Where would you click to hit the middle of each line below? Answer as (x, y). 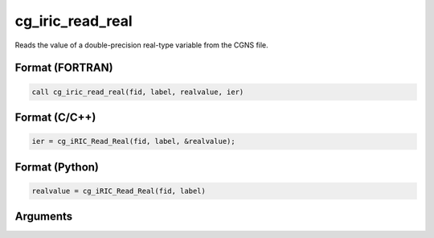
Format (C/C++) (55, 117)
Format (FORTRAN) (64, 68)
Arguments (44, 217)
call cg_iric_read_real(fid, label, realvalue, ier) (138, 92)
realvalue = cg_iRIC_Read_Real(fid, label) (119, 191)
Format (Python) (57, 167)
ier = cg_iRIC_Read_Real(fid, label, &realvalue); (134, 142)
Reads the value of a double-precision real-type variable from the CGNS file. (141, 45)
